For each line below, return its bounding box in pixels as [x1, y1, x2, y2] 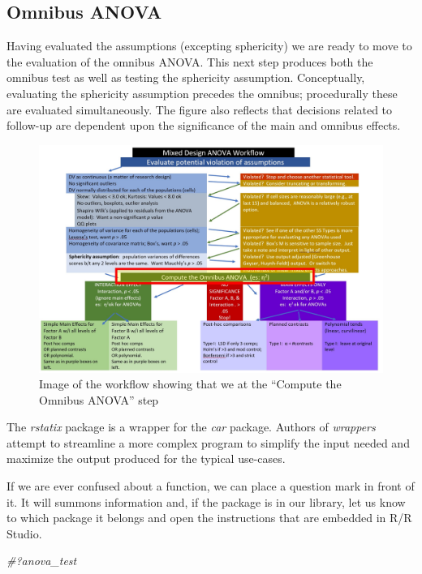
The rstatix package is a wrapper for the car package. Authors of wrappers [6, 418, 376, 435]
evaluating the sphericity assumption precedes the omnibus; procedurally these [6, 84, 398, 101]
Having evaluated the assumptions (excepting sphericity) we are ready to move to [6, 37, 412, 54]
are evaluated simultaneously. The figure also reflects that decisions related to [6, 101, 393, 118]
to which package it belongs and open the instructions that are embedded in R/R [6, 509, 412, 526]
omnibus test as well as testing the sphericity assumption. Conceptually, [6, 69, 365, 86]
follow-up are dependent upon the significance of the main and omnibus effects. [6, 117, 401, 134]
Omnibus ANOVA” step [39, 391, 159, 408]
